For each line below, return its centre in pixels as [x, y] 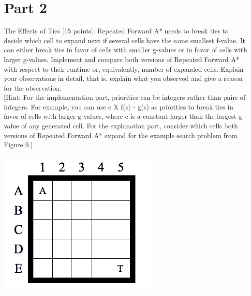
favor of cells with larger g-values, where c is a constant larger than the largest [120, 116]
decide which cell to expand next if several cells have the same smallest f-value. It [125, 40]
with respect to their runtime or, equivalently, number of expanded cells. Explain [124, 69]
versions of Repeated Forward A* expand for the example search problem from [121, 135]
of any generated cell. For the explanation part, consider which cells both [130, 126]
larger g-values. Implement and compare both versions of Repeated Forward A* [122, 59]
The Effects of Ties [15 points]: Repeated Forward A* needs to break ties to [116, 31]
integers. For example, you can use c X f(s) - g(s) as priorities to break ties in [119, 106]
